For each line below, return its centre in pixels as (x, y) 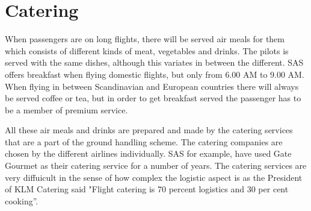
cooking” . (22, 200)
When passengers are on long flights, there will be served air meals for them (145, 39)
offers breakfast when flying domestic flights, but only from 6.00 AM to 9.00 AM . (155, 74)
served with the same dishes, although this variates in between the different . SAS (154, 62)
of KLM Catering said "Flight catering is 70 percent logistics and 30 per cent (147, 189)
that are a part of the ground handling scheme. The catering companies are (144, 141)
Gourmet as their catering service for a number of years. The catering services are (156, 165)
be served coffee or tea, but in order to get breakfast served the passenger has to (153, 98)
